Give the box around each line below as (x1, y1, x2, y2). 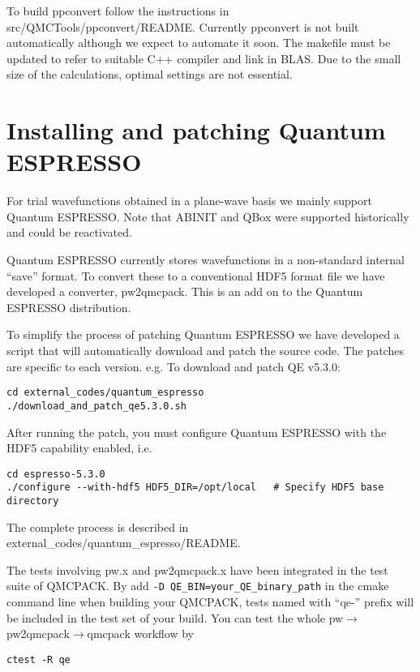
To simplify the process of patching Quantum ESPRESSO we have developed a (6, 326, 400, 343)
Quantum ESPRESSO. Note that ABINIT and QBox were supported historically (6, 208, 409, 225)
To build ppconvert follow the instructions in (6, 2, 229, 19)
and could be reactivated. (6, 224, 132, 241)
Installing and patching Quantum (6, 113, 386, 147)
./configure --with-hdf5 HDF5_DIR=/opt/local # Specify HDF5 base (6, 482, 384, 494)
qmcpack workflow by (87, 625, 194, 642)
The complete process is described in (6, 518, 189, 535)
